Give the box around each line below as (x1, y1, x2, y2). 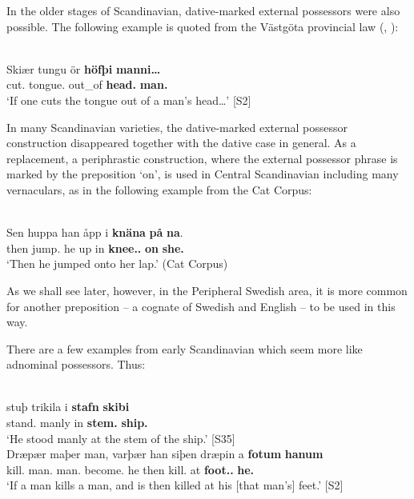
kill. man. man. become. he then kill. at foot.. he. (6, 461, 255, 477)
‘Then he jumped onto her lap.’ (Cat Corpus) (6, 255, 228, 272)
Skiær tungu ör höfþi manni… (6, 60, 161, 77)
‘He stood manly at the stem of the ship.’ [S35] (6, 429, 235, 446)
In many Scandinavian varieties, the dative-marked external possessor (6, 118, 348, 135)
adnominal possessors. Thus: (6, 356, 146, 373)
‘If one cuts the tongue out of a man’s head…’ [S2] (6, 91, 251, 108)
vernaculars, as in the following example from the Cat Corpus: (6, 181, 312, 198)
